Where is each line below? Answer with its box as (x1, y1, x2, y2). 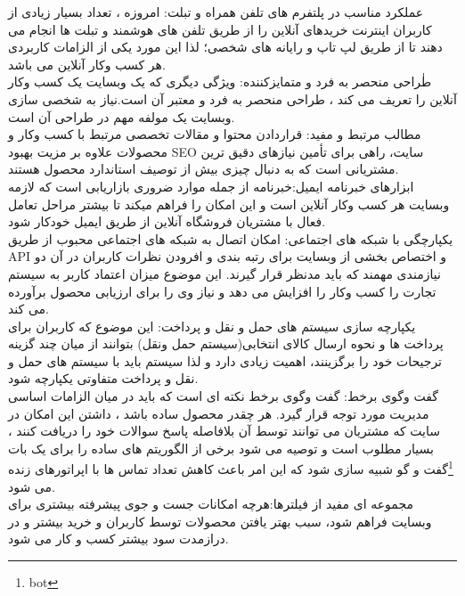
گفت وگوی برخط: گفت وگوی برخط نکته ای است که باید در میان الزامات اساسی (8, 387, 438, 405)
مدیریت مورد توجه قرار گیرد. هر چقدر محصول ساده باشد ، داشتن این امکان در (8, 404, 429, 422)
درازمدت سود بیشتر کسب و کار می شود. (8, 529, 229, 548)
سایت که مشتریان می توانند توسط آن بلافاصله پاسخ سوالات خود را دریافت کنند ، (8, 421, 440, 440)
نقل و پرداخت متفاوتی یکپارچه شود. (8, 369, 199, 388)
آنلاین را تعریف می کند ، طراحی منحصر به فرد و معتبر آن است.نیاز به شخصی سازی (8, 89, 457, 108)
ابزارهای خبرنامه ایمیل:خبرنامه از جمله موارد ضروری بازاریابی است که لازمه (8, 176, 414, 195)
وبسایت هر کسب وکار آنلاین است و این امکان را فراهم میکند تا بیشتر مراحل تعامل (8, 194, 450, 213)
